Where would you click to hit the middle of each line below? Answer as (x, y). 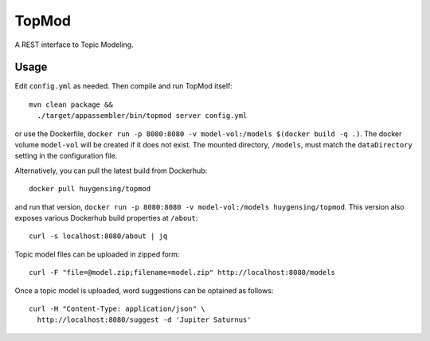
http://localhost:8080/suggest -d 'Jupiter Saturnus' (144, 320)
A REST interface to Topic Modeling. (74, 45)
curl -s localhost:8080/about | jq (98, 236)
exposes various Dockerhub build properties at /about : (106, 218)
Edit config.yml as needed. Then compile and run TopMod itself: (123, 86)
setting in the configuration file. (66, 156)
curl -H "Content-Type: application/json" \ (117, 308)
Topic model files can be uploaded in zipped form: (97, 254)
